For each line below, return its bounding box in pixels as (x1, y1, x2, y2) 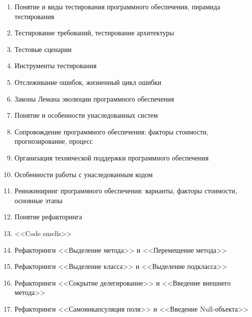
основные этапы (14, 195, 63, 205)
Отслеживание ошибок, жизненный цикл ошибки (14, 77, 162, 87)
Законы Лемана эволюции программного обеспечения (14, 93, 175, 104)
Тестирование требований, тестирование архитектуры (14, 27, 174, 38)
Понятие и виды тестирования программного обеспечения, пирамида (14, 1, 220, 11)
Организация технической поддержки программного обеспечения (14, 152, 209, 162)
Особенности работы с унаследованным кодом (14, 169, 153, 179)
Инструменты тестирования (14, 60, 97, 71)
